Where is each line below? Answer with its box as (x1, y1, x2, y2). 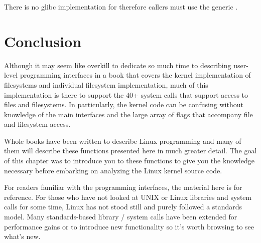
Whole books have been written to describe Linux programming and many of (4, 135, 241, 146)
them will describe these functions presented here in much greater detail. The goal (4, 145, 257, 156)
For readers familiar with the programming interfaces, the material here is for (4, 182, 242, 192)
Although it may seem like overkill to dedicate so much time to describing (4, 60, 231, 70)
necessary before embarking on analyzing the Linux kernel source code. (4, 165, 222, 175)
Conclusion (4, 31, 82, 51)
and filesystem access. (4, 119, 71, 129)
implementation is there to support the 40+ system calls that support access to (4, 89, 248, 100)
